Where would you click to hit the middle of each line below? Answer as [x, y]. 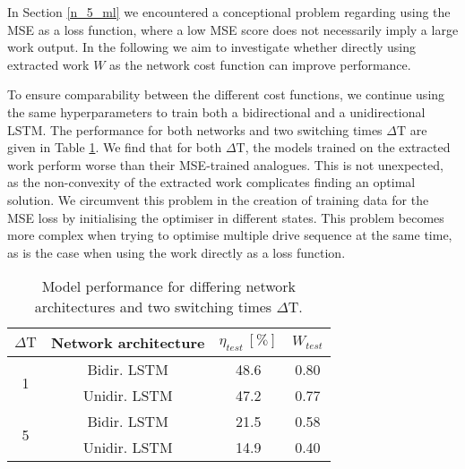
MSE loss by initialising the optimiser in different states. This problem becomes [226, 217]
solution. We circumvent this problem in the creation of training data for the [218, 199]
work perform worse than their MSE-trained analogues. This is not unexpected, [225, 164]
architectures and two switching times [153, 307]
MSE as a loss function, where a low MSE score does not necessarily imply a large [233, 29]
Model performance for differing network [168, 286]
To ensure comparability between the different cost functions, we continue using [226, 94]
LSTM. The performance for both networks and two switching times [195, 129]
